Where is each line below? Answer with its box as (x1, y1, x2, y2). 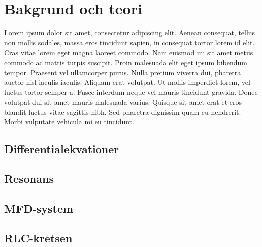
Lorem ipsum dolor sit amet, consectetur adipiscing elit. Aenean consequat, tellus (4, 27, 255, 38)
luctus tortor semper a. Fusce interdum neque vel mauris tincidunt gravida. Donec (4, 86, 258, 97)
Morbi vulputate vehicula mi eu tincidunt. (4, 116, 134, 127)
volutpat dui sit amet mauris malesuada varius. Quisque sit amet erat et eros (4, 96, 242, 107)
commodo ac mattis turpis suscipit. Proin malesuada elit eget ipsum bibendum (4, 57, 247, 67)
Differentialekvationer (4, 141, 119, 157)
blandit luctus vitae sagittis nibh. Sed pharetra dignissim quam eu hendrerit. (4, 106, 241, 117)
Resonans (4, 171, 54, 186)
